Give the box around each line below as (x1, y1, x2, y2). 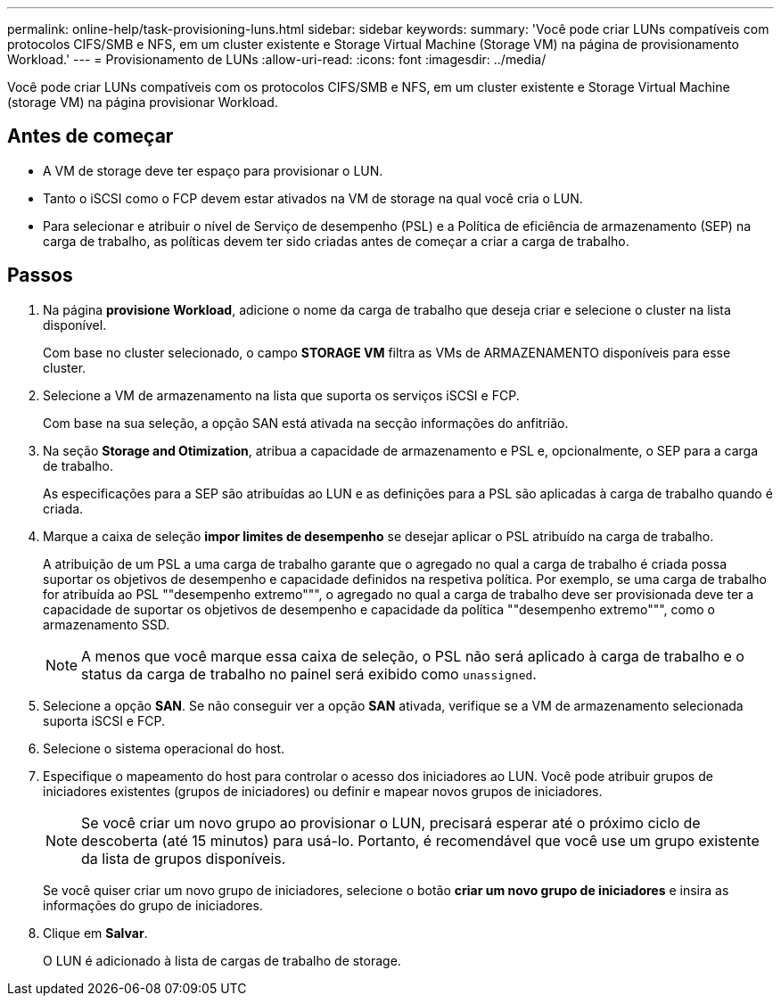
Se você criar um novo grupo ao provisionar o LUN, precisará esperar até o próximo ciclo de (81, 813, 701, 832)
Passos (7, 264, 73, 287)
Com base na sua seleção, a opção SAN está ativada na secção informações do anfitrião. (43, 415, 569, 431)
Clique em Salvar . (43, 925, 148, 941)
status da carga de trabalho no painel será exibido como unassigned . (81, 664, 537, 683)
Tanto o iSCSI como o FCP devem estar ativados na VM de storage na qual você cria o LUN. (43, 190, 583, 206)
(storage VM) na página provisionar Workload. (7, 95, 278, 110)
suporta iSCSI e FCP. (43, 712, 165, 728)
